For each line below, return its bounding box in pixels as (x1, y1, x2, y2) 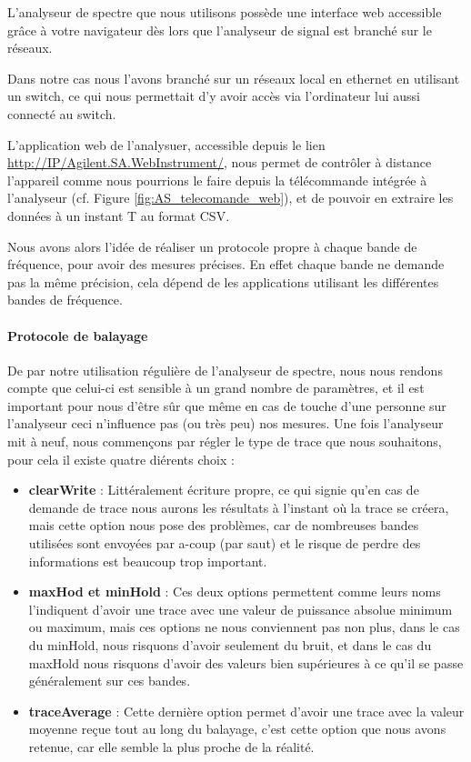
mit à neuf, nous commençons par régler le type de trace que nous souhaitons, (7, 432, 442, 451)
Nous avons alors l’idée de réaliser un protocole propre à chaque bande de (7, 236, 417, 256)
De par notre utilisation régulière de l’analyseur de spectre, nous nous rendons (7, 360, 443, 379)
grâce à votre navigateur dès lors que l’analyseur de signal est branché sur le (7, 20, 432, 39)
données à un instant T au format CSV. (7, 206, 230, 225)
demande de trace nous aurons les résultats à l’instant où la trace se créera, (28, 497, 449, 516)
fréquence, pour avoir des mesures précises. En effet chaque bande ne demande (7, 255, 445, 274)
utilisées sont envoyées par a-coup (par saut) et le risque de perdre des (28, 534, 421, 553)
